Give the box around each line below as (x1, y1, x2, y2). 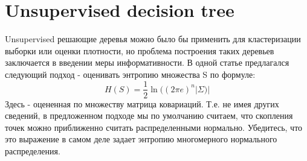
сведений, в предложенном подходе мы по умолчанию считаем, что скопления (5, 109, 293, 122)
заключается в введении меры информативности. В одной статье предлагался (5, 56, 289, 69)
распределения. (5, 144, 60, 157)
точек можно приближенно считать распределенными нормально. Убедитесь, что (5, 121, 303, 133)
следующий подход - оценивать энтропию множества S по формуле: (5, 68, 256, 80)
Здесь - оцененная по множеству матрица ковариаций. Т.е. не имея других (5, 97, 279, 110)
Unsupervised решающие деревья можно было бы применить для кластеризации (5, 33, 301, 45)
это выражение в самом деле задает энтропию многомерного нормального (5, 133, 277, 145)
